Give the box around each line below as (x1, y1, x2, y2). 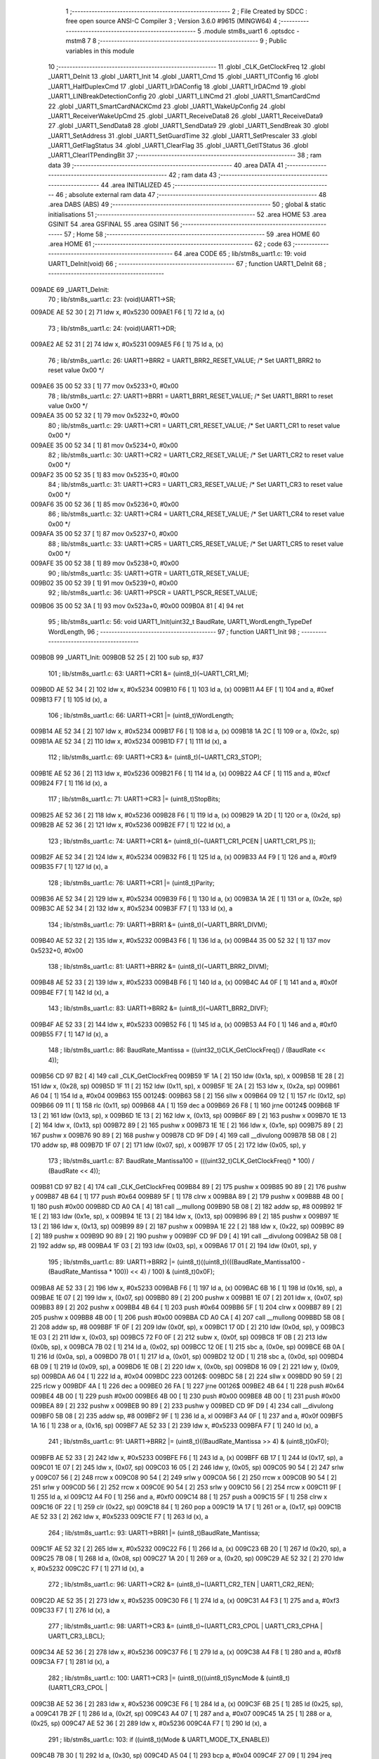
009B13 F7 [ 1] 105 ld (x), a (30, 695, 108, 704)
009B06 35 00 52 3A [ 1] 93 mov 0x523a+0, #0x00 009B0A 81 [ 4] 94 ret (30, 602, 244, 610)
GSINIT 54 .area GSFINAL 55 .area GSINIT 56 (48, 220, 179, 229)
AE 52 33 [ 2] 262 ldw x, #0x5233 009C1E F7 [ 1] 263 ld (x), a (30, 1513, 208, 1521)
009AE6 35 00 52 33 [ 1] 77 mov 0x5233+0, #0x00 (30, 382, 179, 390)
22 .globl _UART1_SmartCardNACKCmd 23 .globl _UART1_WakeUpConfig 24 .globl (48, 102, 286, 110)
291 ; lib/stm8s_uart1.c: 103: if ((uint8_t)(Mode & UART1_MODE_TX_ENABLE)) (48, 1735, 270, 1744)
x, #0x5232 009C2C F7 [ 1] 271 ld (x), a (30, 1564, 144, 1573)
